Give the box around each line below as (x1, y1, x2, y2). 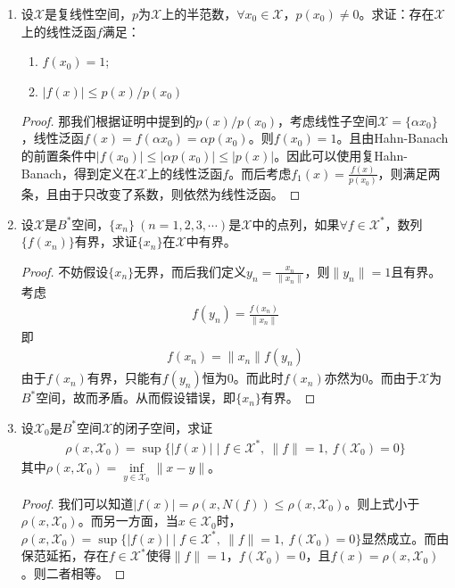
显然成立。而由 (361, 528, 450, 547)
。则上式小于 (344, 493, 420, 512)
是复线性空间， (44, 4, 132, 22)
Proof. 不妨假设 (21, 261, 109, 280)
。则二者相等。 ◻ (21, 563, 126, 582)
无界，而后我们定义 (134, 261, 247, 280)
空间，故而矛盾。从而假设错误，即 (36, 388, 236, 407)
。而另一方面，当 (78, 511, 178, 530)
